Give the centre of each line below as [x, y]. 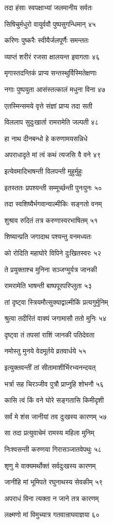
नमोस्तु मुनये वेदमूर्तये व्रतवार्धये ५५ [45, 351]
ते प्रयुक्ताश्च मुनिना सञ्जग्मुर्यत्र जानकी [51, 269]
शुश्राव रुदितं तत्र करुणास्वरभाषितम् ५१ [51, 220]
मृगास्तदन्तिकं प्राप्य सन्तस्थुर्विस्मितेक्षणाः [51, 73]
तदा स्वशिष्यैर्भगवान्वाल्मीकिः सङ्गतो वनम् [53, 204]
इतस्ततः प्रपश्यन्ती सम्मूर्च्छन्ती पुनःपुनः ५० [53, 187]
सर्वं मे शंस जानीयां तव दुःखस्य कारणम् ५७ [56, 416]
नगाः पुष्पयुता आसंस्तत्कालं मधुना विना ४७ [55, 89]
